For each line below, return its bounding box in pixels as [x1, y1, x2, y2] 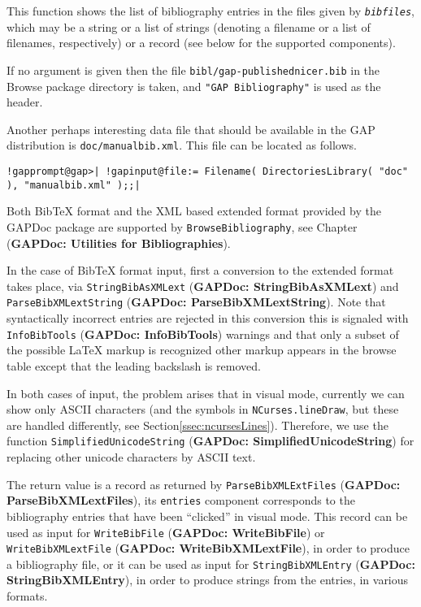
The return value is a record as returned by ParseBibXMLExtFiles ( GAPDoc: [7, 475, 401, 492]
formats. [7, 587, 48, 605]
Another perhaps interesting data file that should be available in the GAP [7, 120, 375, 137]
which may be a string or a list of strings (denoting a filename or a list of [7, 18, 371, 35]
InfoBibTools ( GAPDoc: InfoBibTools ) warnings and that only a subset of [7, 325, 399, 342]
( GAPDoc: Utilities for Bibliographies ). [7, 234, 231, 251]
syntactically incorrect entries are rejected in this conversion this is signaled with [7, 310, 409, 327]
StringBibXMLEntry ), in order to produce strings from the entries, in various [7, 571, 409, 588]
